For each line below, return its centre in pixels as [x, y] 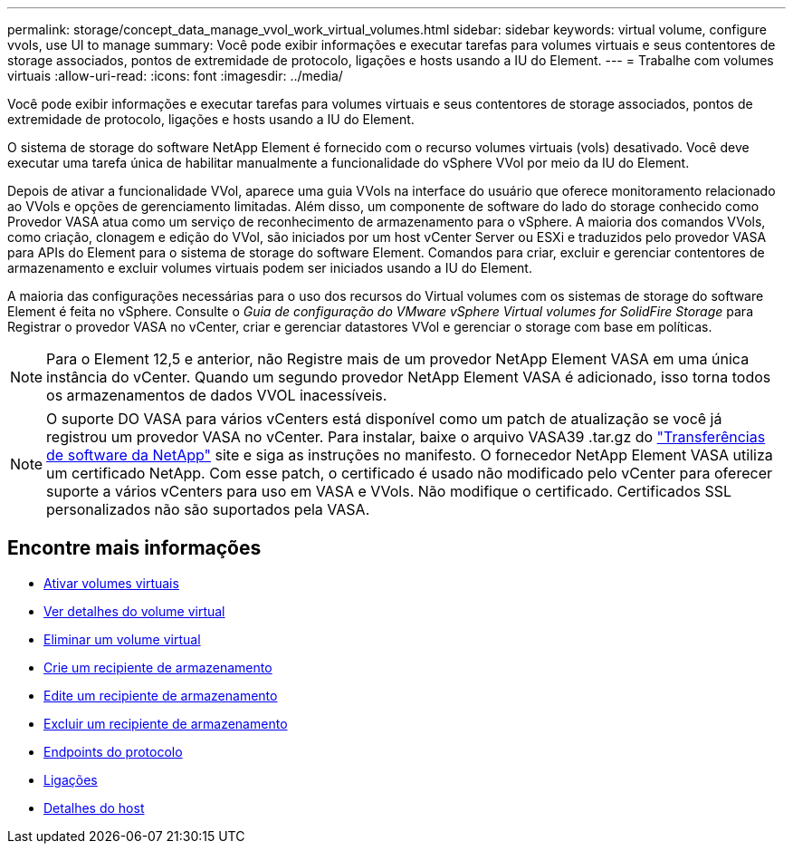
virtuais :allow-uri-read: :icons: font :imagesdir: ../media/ [175, 76]
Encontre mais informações [134, 548]
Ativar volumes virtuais [111, 583]
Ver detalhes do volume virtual [134, 611]
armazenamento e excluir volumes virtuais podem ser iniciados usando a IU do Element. [270, 268]
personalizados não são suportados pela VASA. [208, 509]
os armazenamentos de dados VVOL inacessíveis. [217, 395]
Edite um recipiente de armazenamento [161, 695]
